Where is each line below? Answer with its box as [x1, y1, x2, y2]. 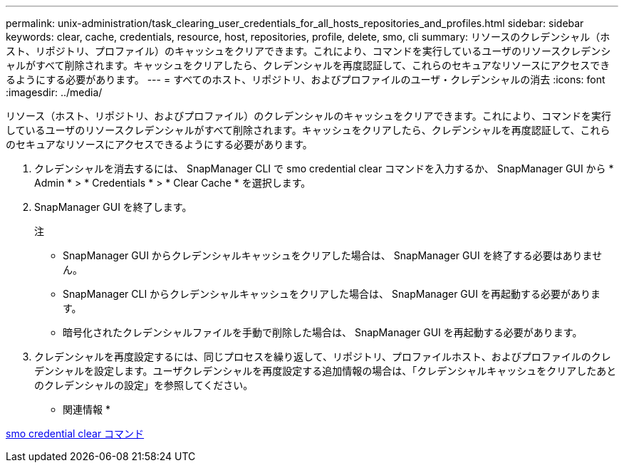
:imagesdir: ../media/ [6, 86, 103, 98]
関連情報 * [63, 403, 110, 415]
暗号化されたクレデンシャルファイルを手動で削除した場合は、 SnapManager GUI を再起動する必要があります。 [63, 326, 583, 338]
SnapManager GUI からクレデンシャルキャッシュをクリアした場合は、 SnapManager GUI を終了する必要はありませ [63, 249, 603, 261]
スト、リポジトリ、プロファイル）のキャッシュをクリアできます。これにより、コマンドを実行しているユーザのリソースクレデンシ [6, 45, 611, 57]
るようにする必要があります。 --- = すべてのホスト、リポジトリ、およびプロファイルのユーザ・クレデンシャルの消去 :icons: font [6, 73, 605, 85]
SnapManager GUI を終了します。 [34, 201, 192, 213]
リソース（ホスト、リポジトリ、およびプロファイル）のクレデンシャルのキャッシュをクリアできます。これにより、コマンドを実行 [6, 110, 611, 122]
